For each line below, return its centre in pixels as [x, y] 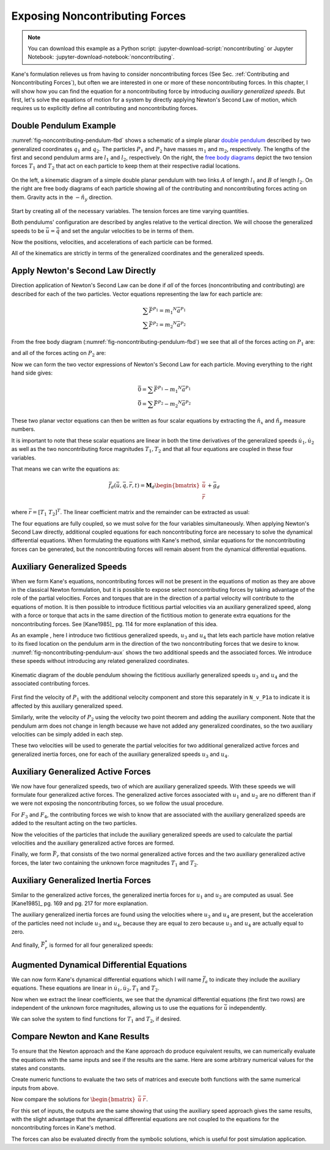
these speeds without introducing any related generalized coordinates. [100, 661]
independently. [248, 1007]
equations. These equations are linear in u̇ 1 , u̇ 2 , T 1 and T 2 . [86, 988]
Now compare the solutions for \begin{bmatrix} [73, 1099]
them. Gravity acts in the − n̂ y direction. [62, 198]
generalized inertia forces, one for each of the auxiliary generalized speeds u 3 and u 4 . [120, 755]
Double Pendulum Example [64, 126]
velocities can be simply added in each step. [67, 734]
